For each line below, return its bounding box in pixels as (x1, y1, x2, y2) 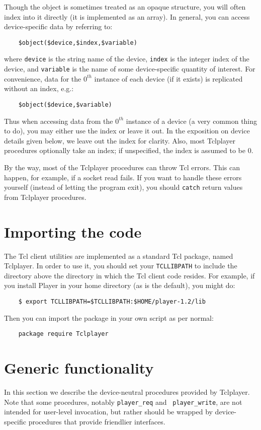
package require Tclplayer (18, 330, 109, 338)
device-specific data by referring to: (4, 21, 113, 32)
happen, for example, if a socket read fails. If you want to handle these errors (4, 172, 242, 182)
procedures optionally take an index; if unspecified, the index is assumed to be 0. (4, 145, 253, 156)
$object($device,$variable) (18, 101, 112, 108)
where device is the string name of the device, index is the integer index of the (4, 53, 249, 64)
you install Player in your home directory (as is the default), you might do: (4, 280, 235, 291)
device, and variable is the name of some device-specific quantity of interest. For (4, 63, 255, 74)
